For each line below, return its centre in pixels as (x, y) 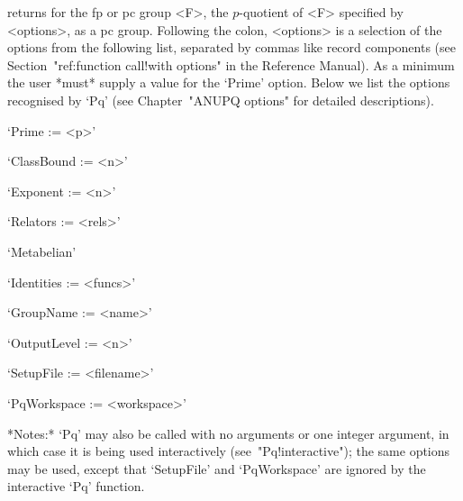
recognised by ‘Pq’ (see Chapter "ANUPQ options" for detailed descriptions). (221, 100)
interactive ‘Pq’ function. (76, 486)
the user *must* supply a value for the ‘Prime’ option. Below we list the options (229, 82)
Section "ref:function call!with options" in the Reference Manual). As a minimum (231, 64)
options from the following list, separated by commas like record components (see (231, 47)
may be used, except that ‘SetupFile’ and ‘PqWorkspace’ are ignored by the (217, 468)
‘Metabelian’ (42, 251)
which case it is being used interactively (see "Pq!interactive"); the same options (229, 451)
